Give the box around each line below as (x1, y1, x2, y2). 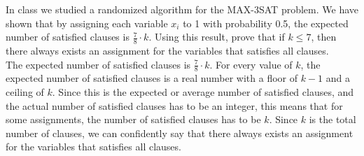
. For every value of (209, 57, 293, 71)
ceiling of (6, 85, 44, 99)
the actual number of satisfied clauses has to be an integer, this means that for (6, 98, 343, 113)
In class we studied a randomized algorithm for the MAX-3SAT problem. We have (6, 2, 358, 16)
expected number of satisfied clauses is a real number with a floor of (6, 71, 298, 85)
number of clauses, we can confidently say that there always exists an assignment (6, 125, 353, 140)
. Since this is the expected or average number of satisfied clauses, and (52, 85, 354, 99)
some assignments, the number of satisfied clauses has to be (6, 112, 261, 127)
